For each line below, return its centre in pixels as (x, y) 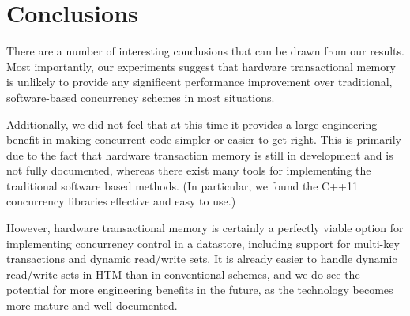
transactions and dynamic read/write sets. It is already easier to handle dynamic (202, 259)
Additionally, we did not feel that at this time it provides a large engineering (192, 124)
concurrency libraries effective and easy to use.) (121, 201)
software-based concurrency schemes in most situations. (141, 97)
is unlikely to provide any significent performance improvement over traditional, (199, 82)
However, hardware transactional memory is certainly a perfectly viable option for (205, 228)
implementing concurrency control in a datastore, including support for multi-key (203, 243)
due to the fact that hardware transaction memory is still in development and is (200, 154)
